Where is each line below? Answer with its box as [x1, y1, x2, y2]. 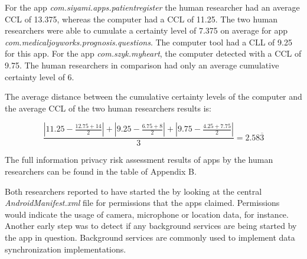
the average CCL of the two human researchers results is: [5, 101, 211, 114]
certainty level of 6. [5, 70, 74, 83]
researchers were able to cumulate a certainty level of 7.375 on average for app [5, 24, 288, 37]
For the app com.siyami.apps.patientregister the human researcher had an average [5, 1, 300, 13]
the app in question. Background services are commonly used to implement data [5, 231, 295, 243]
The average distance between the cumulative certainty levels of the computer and [5, 90, 302, 103]
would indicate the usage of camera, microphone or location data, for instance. [5, 208, 289, 220]
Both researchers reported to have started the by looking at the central [5, 185, 262, 197]
